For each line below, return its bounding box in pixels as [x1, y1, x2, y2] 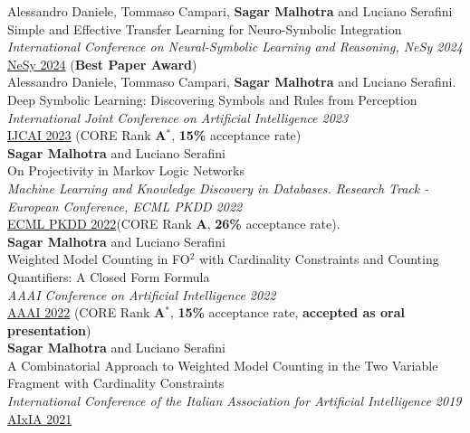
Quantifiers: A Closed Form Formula [7, 267, 210, 286]
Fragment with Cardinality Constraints [7, 373, 225, 392]
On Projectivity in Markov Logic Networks [7, 161, 245, 180]
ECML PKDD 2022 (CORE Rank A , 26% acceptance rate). [7, 214, 341, 233]
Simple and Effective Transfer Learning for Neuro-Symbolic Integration [7, 19, 402, 38]
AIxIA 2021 [7, 409, 72, 428]
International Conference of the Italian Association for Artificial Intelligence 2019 [7, 391, 462, 410]
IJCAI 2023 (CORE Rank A [7, 126, 167, 145]
